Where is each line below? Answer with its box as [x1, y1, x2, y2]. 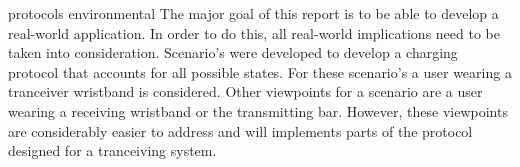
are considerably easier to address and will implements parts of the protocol [8, 120, 473, 141]
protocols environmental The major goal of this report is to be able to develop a [8, 3, 499, 23]
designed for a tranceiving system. [8, 140, 217, 161]
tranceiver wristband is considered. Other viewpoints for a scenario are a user [8, 81, 483, 102]
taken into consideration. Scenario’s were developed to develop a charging [8, 42, 458, 63]
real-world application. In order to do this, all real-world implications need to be [8, 22, 500, 43]
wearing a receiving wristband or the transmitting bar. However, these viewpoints [8, 100, 508, 121]
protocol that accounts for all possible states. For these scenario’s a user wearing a [8, 61, 512, 82]
